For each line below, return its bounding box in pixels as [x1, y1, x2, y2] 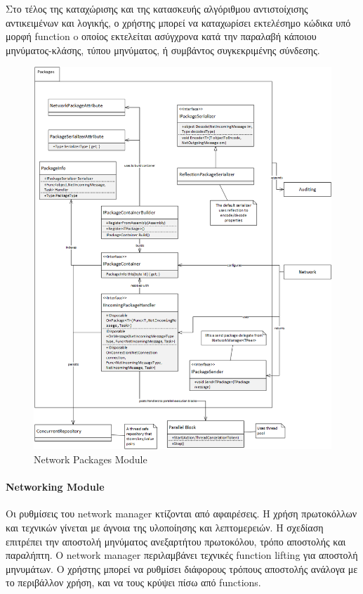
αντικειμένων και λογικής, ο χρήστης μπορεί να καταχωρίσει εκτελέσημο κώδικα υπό [6, 15, 351, 30]
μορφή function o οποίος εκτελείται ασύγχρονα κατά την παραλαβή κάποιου [6, 29, 317, 44]
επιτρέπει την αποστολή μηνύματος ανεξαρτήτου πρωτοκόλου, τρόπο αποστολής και [6, 534, 346, 548]
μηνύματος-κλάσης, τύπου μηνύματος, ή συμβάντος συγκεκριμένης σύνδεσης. [6, 42, 320, 57]
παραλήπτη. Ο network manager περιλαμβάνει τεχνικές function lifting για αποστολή [6, 548, 358, 562]
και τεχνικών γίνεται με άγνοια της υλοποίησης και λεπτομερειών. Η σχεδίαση [6, 520, 324, 535]
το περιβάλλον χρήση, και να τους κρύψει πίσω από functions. [6, 575, 261, 590]
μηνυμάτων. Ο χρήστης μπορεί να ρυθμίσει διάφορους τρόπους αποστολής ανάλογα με [6, 561, 358, 576]
